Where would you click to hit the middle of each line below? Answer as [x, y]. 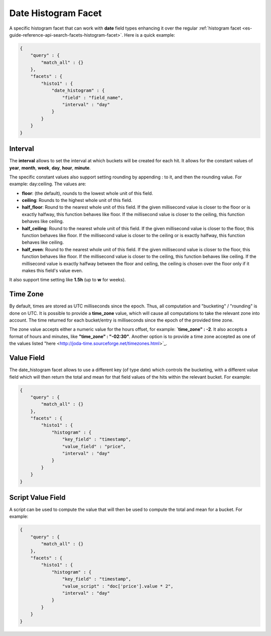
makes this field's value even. [52, 270]
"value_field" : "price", [94, 446]
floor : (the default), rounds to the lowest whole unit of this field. [87, 193]
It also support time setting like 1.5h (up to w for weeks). [67, 280]
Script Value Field [37, 497]
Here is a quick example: [150, 35]
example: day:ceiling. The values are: [48, 184]
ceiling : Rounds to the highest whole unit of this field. [77, 200]
